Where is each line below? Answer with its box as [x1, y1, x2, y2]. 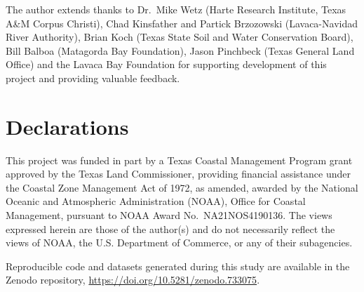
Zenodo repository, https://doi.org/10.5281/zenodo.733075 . [6, 272, 260, 287]
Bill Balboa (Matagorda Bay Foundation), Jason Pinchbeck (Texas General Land [6, 43, 355, 58]
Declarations [6, 112, 129, 140]
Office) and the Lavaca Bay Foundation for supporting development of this [6, 57, 327, 72]
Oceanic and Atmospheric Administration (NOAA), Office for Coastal [6, 194, 306, 208]
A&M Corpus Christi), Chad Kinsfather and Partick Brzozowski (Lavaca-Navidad [6, 15, 358, 30]
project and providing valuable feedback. [6, 70, 180, 85]
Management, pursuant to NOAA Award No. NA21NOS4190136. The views [6, 208, 332, 223]
